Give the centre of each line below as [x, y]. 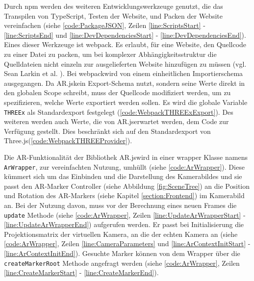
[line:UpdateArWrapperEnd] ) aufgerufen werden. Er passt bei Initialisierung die [124, 224]
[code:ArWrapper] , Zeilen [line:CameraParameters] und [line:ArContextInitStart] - [127, 243]
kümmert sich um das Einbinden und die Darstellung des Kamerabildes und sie [123, 176]
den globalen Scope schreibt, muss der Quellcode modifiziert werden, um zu [117, 92]
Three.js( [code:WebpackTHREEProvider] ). [68, 140]
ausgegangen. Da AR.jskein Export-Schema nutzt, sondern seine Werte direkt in [125, 83]
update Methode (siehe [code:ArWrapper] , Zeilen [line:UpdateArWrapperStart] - [125, 215]
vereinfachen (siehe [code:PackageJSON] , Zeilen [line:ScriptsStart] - [105, 25]
